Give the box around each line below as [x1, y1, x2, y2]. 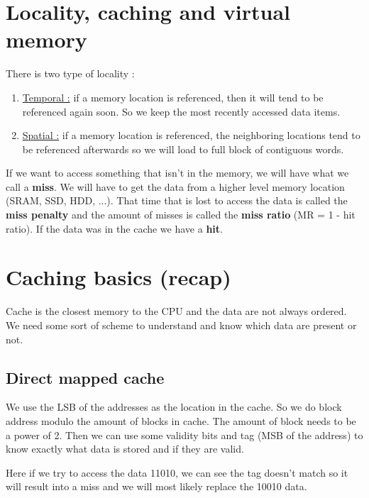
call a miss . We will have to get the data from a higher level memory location [6, 179, 345, 194]
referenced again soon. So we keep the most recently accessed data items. [22, 104, 341, 118]
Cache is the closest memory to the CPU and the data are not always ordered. [6, 304, 347, 319]
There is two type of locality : [6, 66, 135, 81]
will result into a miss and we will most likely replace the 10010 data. [6, 479, 307, 494]
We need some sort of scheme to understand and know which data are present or [6, 317, 357, 332]
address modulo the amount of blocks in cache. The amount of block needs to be [6, 413, 356, 428]
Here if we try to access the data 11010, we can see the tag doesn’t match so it [6, 465, 348, 480]
